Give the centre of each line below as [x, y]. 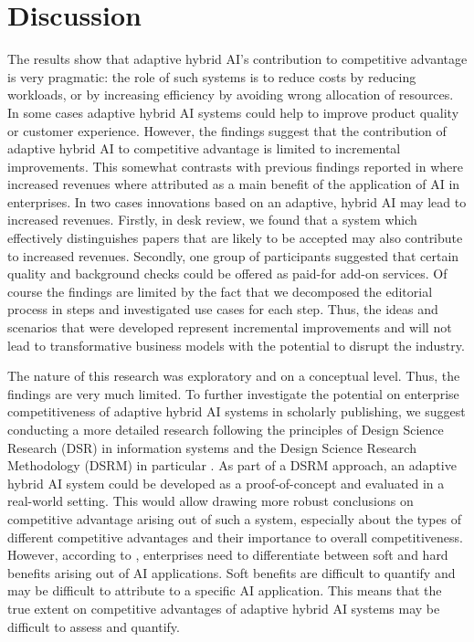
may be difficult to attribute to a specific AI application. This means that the [225, 590]
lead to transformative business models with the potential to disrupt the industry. [236, 345]
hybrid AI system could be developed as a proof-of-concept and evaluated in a [226, 483]
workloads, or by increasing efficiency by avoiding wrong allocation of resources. [231, 95]
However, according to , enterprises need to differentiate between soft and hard [228, 555]
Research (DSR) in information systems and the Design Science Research [212, 447]
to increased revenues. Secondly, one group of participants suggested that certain [233, 255]
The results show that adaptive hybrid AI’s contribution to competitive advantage [237, 59]
